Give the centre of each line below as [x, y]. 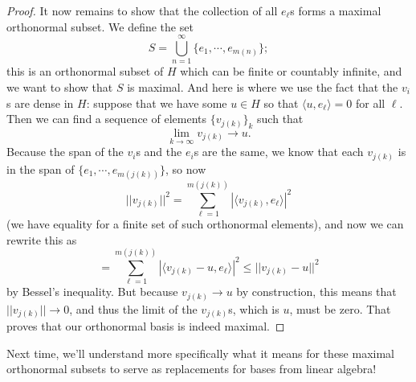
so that [281, 103]
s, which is [254, 308]
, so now [186, 168]
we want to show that [60, 86]
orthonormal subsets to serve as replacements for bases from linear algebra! [192, 369]
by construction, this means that [316, 292]
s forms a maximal [336, 10]
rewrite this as [42, 239]
